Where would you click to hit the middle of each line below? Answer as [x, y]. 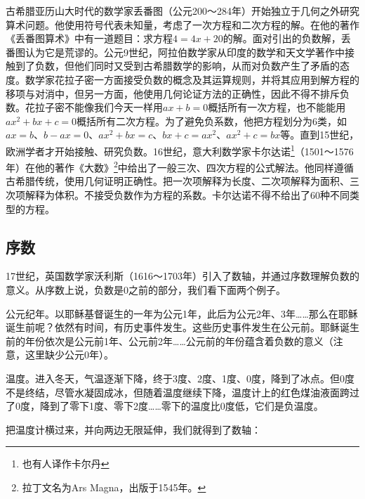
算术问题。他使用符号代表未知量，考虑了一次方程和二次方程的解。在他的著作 [182, 24]
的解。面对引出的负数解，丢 [287, 38]
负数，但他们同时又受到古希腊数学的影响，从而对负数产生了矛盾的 [187, 66]
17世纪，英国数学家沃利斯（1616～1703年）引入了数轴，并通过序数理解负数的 [182, 276]
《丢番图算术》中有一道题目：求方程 [89, 38]
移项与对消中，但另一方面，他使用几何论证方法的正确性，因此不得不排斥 [173, 93]
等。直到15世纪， [320, 135]
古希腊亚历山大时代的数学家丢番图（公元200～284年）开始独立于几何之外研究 [182, 11]
